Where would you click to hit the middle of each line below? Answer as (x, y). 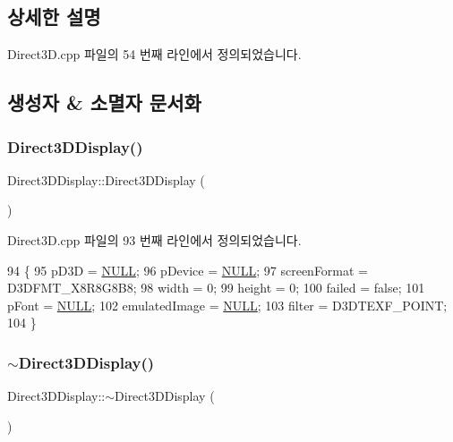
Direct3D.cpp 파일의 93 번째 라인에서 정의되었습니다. (154, 239)
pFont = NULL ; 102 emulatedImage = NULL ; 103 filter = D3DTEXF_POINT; (227, 305)
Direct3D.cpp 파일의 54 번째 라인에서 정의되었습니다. (154, 54)
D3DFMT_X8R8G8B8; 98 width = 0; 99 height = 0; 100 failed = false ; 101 (216, 288)
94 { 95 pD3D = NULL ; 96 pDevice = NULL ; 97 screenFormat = (188, 270)
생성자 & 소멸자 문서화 (104, 102)
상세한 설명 (54, 17)
